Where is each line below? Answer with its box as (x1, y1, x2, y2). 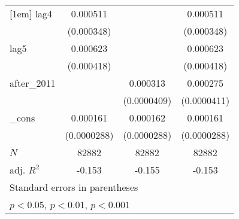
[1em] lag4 (10, 7, 53, 20)
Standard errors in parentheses (10, 180, 138, 194)
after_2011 (10, 76, 56, 90)
